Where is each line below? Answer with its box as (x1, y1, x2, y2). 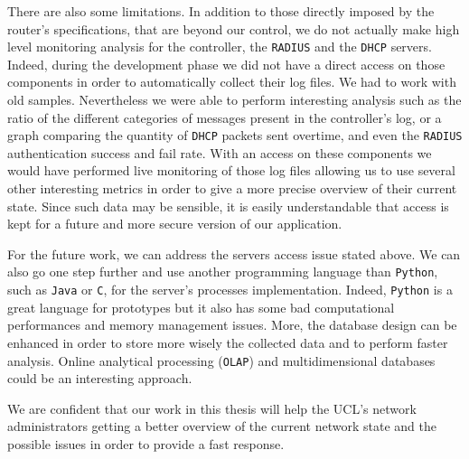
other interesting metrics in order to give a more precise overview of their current (7, 179, 457, 198)
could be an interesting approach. (7, 369, 192, 388)
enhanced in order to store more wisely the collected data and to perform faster (7, 333, 448, 351)
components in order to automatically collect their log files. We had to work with (7, 72, 456, 91)
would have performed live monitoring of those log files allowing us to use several (7, 161, 455, 180)
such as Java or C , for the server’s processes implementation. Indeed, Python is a (7, 280, 453, 299)
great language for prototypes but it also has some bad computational (7, 297, 395, 316)
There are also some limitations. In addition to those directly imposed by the (7, 2, 435, 20)
